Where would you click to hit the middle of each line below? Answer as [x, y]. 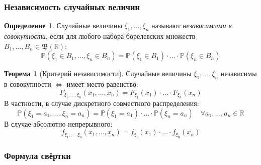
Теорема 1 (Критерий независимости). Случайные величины [98, 73]
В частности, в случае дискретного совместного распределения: [102, 103]
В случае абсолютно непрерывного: [58, 123]
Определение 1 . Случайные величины [63, 25]
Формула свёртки [37, 155]
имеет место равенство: [102, 84]
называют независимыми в [192, 25]
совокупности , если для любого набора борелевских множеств [100, 36]
